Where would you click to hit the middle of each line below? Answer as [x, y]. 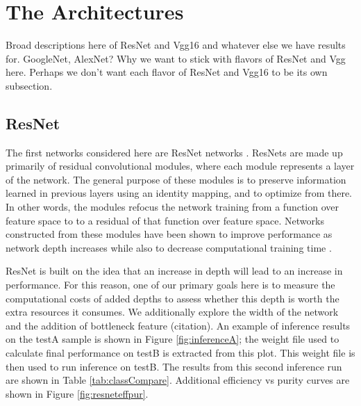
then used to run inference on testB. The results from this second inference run [174, 366]
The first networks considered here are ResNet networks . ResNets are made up [174, 152]
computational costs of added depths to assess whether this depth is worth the [173, 298]
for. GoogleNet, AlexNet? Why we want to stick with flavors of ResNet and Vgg [176, 58]
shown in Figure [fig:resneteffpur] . [77, 393]
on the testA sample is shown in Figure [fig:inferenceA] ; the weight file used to [173, 339]
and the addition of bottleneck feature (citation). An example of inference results [178, 325]
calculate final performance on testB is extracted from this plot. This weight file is [180, 353]
